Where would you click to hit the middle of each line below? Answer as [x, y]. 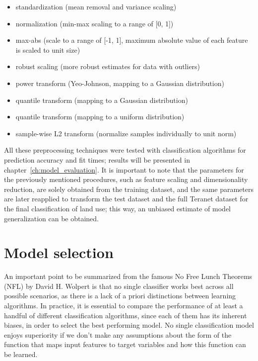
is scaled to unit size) [48, 49]
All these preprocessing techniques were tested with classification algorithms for [125, 150]
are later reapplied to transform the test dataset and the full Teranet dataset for [126, 199]
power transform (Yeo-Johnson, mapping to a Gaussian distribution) [120, 83]
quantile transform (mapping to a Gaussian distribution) [102, 100]
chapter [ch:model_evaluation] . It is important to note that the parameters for [124, 169]
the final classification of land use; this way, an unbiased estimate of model [118, 208]
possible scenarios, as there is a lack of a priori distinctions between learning [120, 296]
